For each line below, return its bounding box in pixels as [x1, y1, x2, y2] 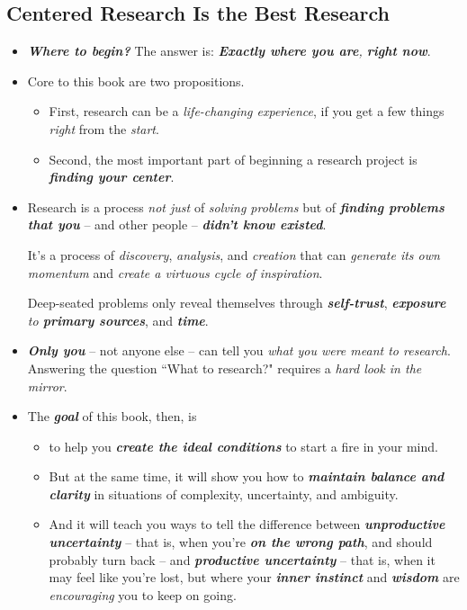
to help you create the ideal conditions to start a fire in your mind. [49, 436, 438, 455]
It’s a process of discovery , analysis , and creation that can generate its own [27, 245, 440, 264]
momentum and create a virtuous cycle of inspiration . [27, 263, 323, 282]
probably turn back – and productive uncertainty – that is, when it [49, 550, 436, 569]
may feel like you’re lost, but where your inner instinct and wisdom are [49, 568, 460, 587]
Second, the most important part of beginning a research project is [49, 149, 418, 168]
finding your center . [49, 167, 175, 186]
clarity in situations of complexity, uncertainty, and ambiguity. [49, 484, 399, 503]
